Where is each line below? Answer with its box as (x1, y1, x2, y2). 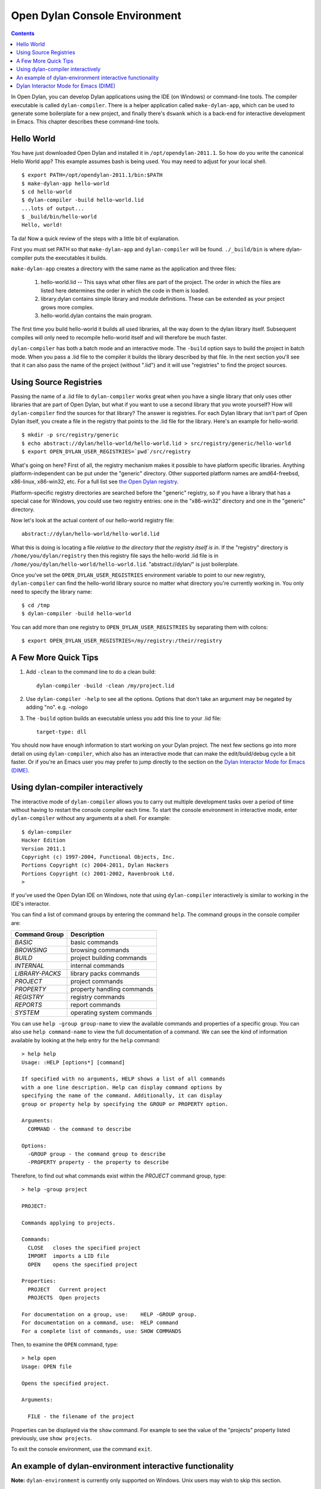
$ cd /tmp (21, 602, 50, 609)
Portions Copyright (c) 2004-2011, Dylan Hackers (21, 862, 169, 869)
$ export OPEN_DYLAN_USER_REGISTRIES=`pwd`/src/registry (21, 448, 191, 455)
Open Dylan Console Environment (11, 9, 181, 22)
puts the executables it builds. (33, 254, 108, 261)
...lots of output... (21, 205, 84, 211)
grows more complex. (40, 304, 95, 311)
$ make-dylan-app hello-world (21, 180, 110, 187)
